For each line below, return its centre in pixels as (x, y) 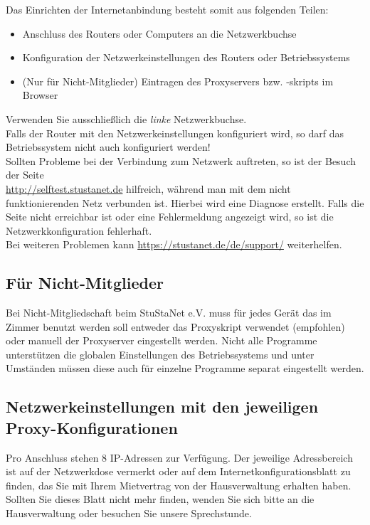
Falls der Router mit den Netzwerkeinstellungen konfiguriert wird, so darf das (175, 133)
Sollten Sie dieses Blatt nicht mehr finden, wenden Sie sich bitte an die (160, 499)
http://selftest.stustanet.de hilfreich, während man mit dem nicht (148, 188)
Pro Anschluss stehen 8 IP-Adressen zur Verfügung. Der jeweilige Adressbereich (179, 457)
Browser (40, 95)
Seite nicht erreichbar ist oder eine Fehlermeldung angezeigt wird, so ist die (170, 217)
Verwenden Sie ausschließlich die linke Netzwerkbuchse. (126, 118)
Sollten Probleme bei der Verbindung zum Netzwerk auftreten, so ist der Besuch (181, 160)
